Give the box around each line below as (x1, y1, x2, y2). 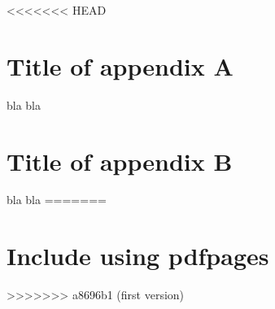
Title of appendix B (7, 144, 233, 177)
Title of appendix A (7, 49, 234, 82)
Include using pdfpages (7, 239, 269, 272)
